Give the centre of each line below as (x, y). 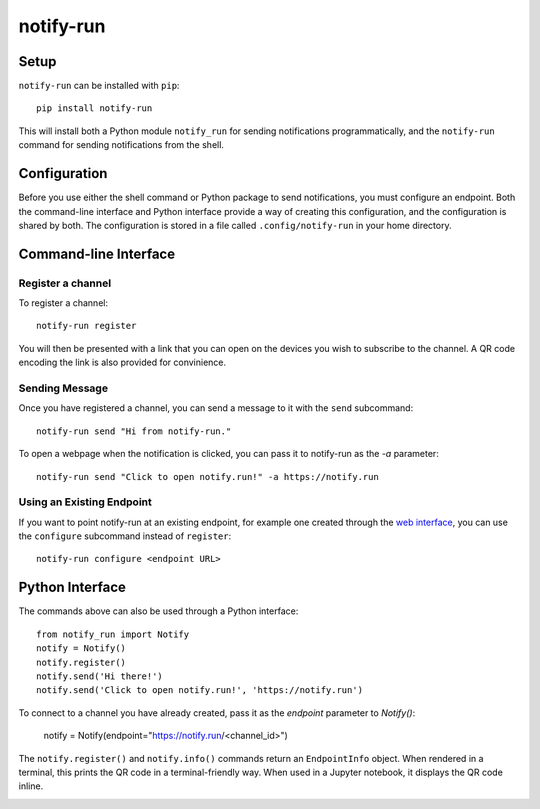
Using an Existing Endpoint (85, 502)
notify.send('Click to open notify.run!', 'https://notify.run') (200, 690)
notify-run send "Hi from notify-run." (134, 431)
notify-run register (86, 326)
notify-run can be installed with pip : (99, 86)
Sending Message (63, 388)
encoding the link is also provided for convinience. (122, 362)
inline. (31, 786)
